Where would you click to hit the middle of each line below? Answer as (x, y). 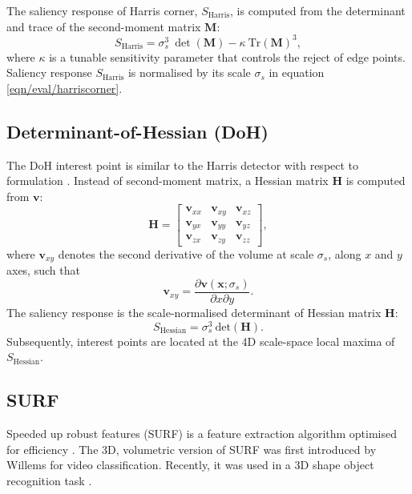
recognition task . (49, 480)
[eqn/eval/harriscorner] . (65, 88)
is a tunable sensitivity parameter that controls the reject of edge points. (227, 56)
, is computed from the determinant (318, 10)
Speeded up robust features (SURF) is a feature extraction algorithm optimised (202, 434)
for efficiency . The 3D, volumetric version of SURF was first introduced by (192, 449)
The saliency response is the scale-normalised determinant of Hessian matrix (194, 313)
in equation (297, 72)
